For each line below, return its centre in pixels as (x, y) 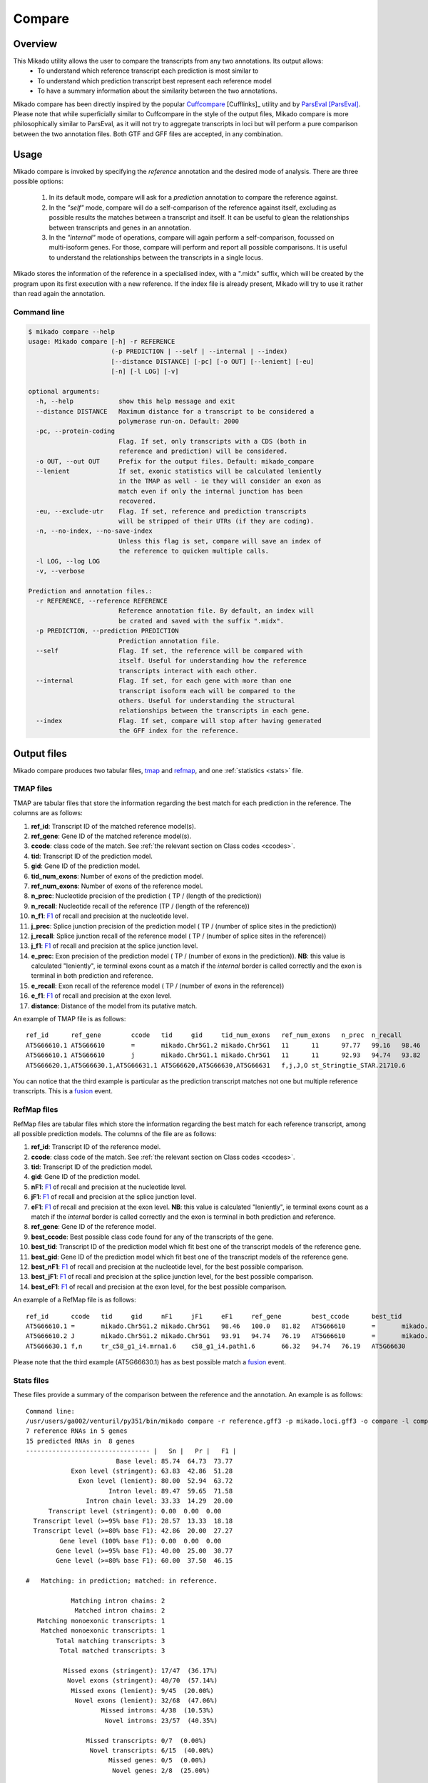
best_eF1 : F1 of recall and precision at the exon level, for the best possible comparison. (159, 1287)
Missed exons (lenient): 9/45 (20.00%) (142, 1691)
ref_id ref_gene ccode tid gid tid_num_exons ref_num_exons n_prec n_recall (214, 1035)
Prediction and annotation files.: (90, 591)
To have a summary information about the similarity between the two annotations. (157, 91)
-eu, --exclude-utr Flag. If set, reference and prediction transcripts (171, 511)
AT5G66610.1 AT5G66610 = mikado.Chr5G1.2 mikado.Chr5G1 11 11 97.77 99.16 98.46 (223, 1045)
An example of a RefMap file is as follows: (75, 1300)
